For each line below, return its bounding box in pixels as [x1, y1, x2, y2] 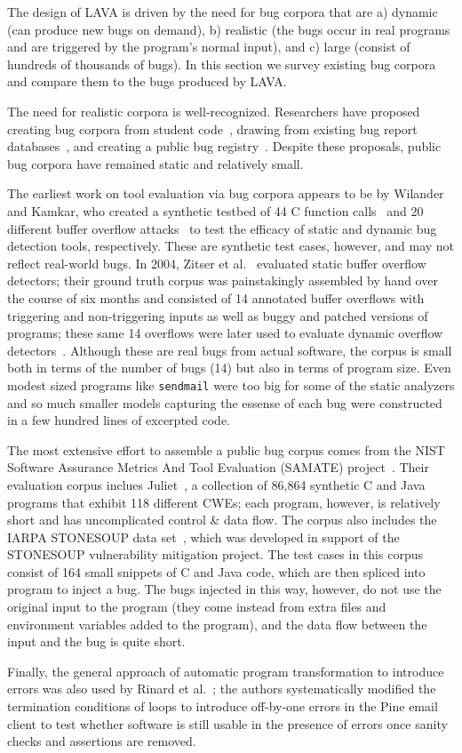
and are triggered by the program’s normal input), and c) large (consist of [7, 37, 410, 56]
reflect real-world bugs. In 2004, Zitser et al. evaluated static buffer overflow [7, 253, 426, 272]
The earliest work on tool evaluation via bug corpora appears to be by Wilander [7, 184, 444, 203]
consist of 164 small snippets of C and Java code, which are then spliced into [7, 562, 426, 581]
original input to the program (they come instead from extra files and [7, 597, 386, 616]
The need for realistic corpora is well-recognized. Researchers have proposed [7, 101, 420, 120]
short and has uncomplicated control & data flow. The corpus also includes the [7, 510, 437, 529]
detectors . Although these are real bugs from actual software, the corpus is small [7, 340, 452, 359]
